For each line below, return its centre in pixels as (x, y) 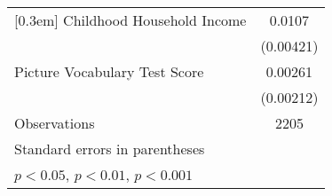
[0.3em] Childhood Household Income (130, 20)
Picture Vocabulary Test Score (109, 71)
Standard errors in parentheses (110, 149)
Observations (55, 123)
